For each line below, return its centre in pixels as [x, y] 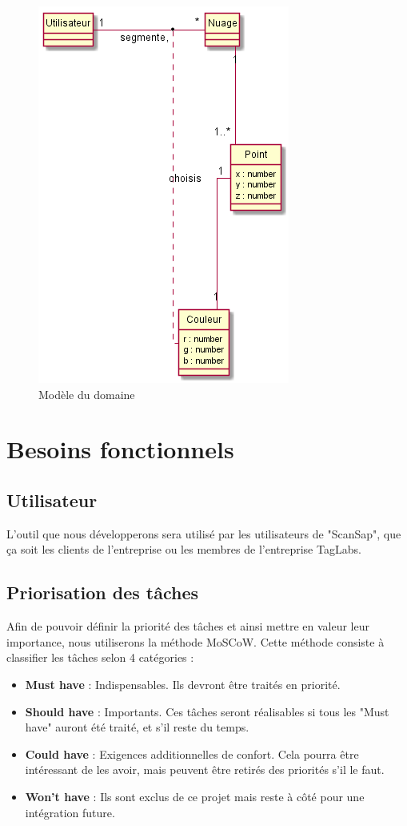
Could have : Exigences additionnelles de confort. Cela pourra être [192, 753]
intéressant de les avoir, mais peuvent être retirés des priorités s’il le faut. [205, 770]
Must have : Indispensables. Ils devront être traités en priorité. [183, 684]
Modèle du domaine [87, 394]
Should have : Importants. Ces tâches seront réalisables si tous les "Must [207, 711]
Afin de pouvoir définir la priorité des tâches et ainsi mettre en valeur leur [188, 626]
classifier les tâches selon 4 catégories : [100, 657]
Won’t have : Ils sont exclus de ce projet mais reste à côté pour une [195, 796]
